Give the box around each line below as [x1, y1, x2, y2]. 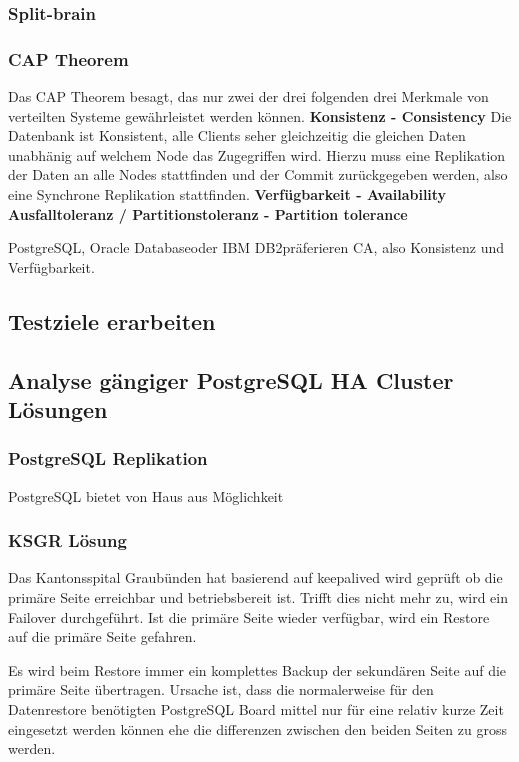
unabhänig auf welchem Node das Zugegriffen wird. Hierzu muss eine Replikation [8, 144, 506, 165]
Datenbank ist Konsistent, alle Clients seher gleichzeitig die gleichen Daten [8, 125, 466, 146]
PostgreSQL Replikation [8, 446, 208, 471]
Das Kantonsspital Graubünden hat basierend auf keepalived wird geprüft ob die [8, 567, 503, 588]
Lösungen [8, 393, 108, 424]
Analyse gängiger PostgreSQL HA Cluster [8, 364, 454, 395]
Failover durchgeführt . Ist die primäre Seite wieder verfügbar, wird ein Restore [8, 606, 490, 627]
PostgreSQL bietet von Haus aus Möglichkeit [8, 485, 284, 506]
